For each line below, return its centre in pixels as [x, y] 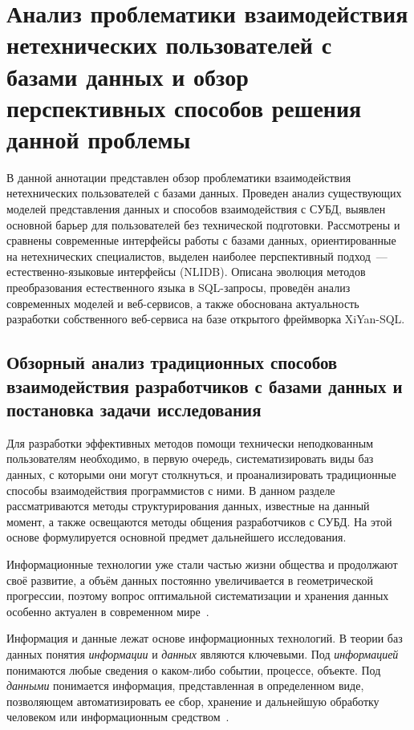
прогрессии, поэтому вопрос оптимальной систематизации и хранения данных [198, 596]
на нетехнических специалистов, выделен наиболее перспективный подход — [197, 255]
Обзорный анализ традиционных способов [172, 362]
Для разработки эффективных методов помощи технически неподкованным [190, 442]
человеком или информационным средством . [118, 717]
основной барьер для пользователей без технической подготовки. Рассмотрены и [203, 224]
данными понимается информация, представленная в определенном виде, [185, 685]
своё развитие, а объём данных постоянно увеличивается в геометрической [190, 580]
